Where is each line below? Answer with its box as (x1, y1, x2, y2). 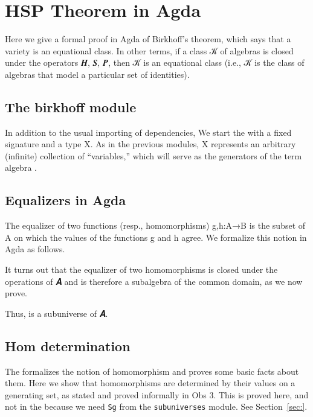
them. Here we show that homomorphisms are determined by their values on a (5, 377, 295, 389)
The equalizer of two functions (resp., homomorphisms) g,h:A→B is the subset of (5, 219, 306, 232)
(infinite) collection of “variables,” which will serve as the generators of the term (5, 149, 302, 162)
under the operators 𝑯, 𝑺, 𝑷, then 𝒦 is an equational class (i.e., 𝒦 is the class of (5, 56, 305, 69)
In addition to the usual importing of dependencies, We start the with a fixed (5, 126, 292, 138)
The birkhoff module (5, 97, 137, 116)
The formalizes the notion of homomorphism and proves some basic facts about (5, 364, 299, 377)
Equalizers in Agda (5, 191, 126, 209)
